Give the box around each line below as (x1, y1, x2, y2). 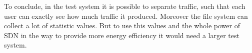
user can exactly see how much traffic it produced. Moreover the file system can (4, 10, 248, 21)
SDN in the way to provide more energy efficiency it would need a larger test (4, 30, 239, 40)
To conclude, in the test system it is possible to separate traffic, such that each (4, 1, 245, 11)
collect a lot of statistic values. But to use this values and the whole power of (4, 20, 240, 31)
